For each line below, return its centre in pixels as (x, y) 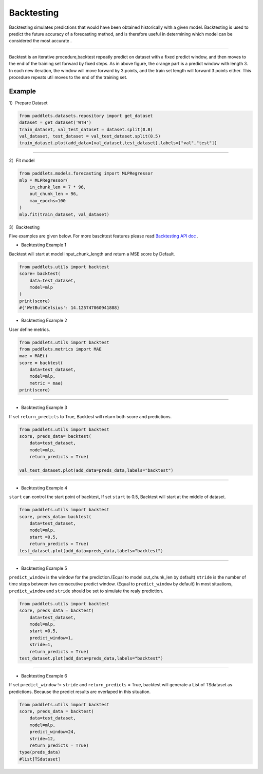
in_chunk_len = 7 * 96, (58, 187)
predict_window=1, (51, 638)
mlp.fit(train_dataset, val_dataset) (64, 214)
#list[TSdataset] (40, 759)
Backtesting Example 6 (44, 676)
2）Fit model (22, 160)
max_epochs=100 (47, 201)
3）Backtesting (24, 227)
